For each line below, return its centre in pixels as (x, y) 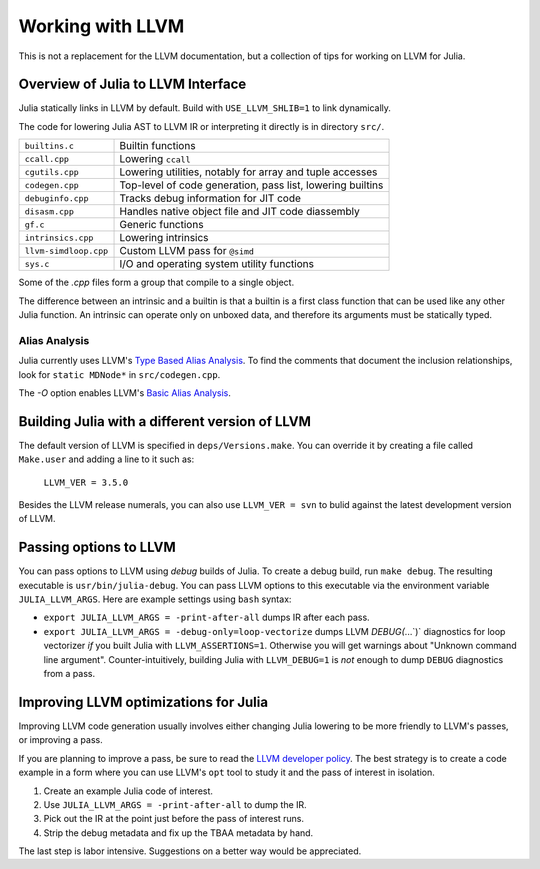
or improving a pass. (61, 740)
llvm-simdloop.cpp (66, 250)
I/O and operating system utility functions (217, 264)
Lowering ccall (155, 159)
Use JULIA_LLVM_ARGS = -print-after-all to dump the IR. (175, 804)
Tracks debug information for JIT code (210, 198)
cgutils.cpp (51, 171)
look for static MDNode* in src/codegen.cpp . (119, 374)
